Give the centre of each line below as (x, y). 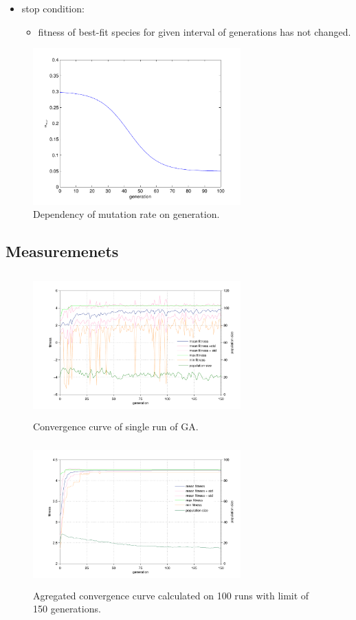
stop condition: (53, 8)
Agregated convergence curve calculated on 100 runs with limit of (171, 595)
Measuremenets (62, 251)
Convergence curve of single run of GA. (116, 426)
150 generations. (67, 609)
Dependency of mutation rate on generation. (126, 214)
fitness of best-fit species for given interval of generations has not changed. (194, 31)
